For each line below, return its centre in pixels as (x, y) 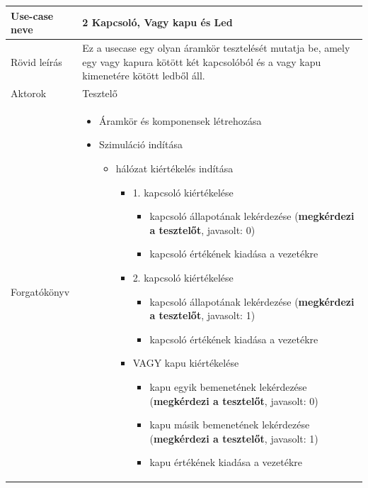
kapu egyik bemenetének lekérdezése (228, 386)
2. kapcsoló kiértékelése (183, 277)
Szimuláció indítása (141, 144)
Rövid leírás (36, 61)
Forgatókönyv (40, 291)
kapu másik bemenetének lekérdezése (230, 425)
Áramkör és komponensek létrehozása (180, 120)
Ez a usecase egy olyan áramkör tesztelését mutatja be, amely (216, 47)
